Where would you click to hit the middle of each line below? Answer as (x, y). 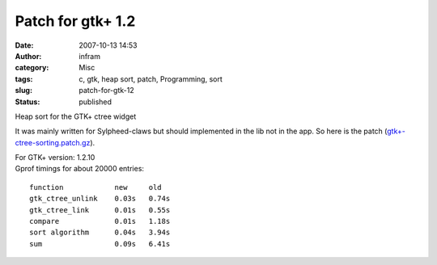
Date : (24, 45)
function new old (95, 187)
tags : (24, 79)
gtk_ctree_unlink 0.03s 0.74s (100, 199)
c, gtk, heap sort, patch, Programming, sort (151, 79)
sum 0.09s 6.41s (100, 244)
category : (32, 68)
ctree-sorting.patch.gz (53, 142)
